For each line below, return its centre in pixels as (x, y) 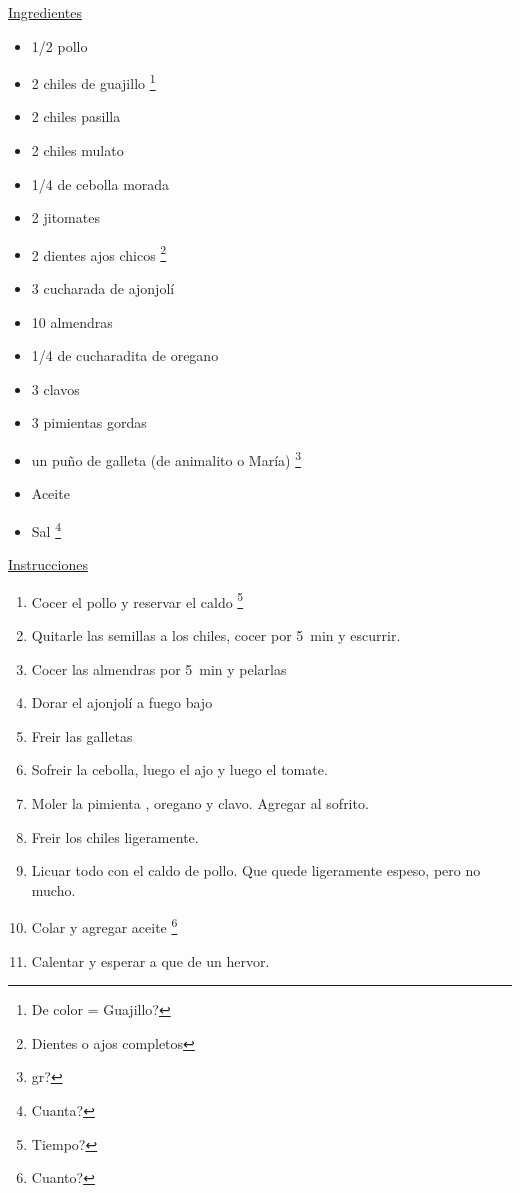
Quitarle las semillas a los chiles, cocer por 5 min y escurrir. (216, 634)
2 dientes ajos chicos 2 (99, 253)
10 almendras (72, 321)
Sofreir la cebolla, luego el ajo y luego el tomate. (179, 769)
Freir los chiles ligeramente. (115, 836)
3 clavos (55, 388)
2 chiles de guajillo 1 (93, 81)
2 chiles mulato (77, 150)
